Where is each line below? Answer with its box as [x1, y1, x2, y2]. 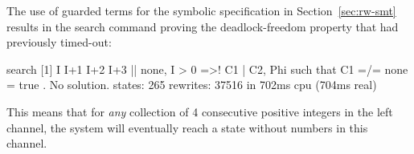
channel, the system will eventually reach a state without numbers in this [6, 119, 368, 136]
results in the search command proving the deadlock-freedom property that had [6, 18, 399, 34]
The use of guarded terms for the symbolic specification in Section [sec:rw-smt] [6, 2, 396, 18]
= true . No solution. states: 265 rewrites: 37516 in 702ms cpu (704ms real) [6, 76, 377, 93]
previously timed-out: [6, 34, 112, 51]
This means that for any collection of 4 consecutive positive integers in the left [6, 103, 393, 120]
